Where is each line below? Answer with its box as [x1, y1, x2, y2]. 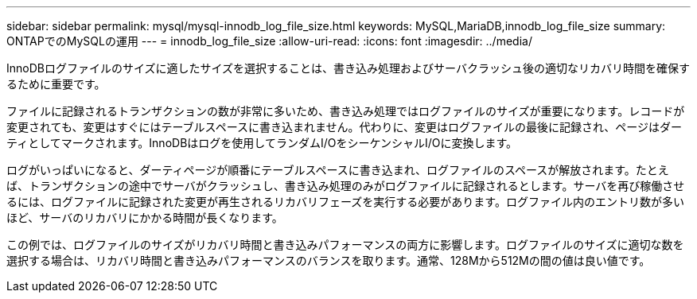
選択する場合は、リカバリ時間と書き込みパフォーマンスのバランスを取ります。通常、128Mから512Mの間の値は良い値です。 [6, 254, 651, 267]
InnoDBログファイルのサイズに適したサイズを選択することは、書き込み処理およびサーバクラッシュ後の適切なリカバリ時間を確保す [6, 61, 690, 75]
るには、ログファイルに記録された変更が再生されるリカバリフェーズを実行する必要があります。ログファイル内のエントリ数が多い [6, 195, 684, 208]
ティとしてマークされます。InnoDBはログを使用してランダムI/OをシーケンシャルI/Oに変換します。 [6, 136, 518, 149]
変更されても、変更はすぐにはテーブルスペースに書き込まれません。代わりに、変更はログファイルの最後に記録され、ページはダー [6, 120, 682, 134]
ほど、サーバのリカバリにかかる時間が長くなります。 [6, 211, 283, 224]
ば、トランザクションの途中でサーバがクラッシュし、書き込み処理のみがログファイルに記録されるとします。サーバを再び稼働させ [6, 179, 685, 192]
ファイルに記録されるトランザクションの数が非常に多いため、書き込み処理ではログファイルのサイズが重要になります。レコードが [6, 104, 685, 118]
